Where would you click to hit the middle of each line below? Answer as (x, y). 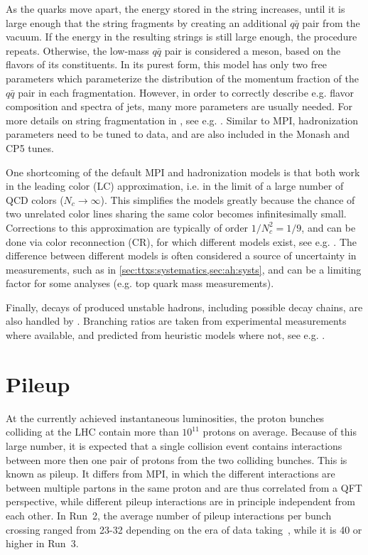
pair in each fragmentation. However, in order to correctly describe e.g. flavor (186, 92)
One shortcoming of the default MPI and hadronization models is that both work (183, 172)
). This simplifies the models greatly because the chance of (228, 199)
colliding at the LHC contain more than (92, 432)
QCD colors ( (35, 199)
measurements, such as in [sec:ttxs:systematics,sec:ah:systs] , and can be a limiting (184, 269)
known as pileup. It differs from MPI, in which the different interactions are (171, 474)
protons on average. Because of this (280, 432)
